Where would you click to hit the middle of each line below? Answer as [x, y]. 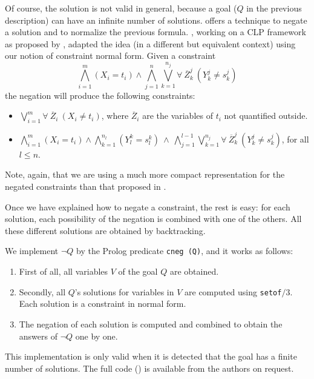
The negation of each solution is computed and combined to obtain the [151, 324]
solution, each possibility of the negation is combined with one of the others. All [153, 219]
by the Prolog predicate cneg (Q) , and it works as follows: [185, 251]
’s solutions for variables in [124, 291]
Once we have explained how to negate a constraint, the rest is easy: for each [148, 206]
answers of [38, 336]
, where [115, 116]
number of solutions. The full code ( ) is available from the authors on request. [149, 368]
